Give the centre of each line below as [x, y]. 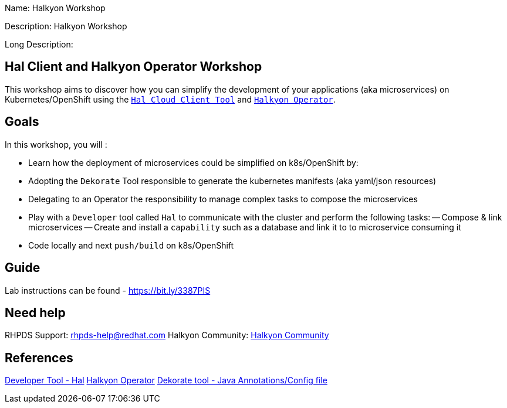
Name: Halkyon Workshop [55, 8]
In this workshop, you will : [56, 144]
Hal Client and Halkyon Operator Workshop [133, 67]
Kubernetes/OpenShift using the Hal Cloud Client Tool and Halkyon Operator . [170, 99]
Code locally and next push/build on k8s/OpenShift [131, 245]
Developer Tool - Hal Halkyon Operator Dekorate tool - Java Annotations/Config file [166, 380]
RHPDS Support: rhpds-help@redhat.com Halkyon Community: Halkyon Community [167, 335]
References [39, 358]
